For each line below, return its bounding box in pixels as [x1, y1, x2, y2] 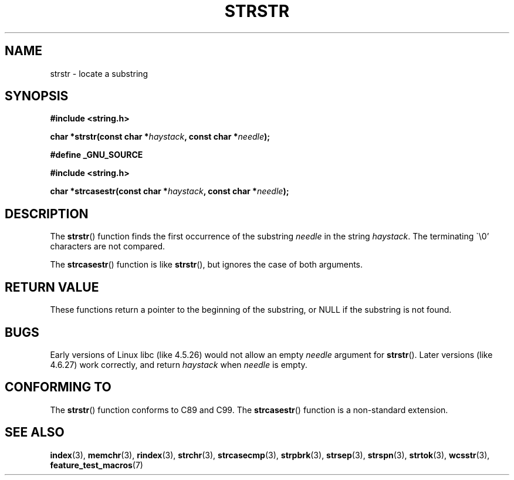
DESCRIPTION [5, 206, 89, 221]
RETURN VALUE [5, 279, 99, 295]
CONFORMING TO [5, 380, 111, 395]
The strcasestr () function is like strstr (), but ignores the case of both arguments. [50, 259, 363, 270]
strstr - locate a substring [50, 68, 148, 79]
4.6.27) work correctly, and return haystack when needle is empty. [50, 359, 307, 370]
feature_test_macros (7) [50, 459, 143, 470]
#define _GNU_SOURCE [50, 150, 143, 160]
